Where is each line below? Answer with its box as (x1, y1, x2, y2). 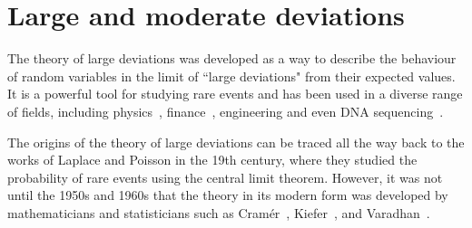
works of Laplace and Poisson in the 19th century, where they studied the (7, 150, 418, 169)
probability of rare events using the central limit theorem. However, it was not (7, 167, 443, 186)
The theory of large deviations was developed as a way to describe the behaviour (7, 49, 457, 68)
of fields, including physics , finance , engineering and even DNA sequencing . (7, 101, 444, 120)
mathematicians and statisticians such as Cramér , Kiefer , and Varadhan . (7, 203, 430, 222)
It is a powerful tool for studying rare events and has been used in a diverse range (7, 84, 463, 103)
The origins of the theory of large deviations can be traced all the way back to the (7, 132, 465, 151)
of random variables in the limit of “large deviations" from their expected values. (7, 66, 456, 85)
